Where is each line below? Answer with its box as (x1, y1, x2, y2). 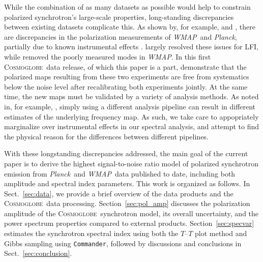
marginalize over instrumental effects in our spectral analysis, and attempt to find (4, 121, 259, 132)
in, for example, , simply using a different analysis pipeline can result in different (4, 101, 256, 111)
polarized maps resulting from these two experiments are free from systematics (4, 71, 249, 82)
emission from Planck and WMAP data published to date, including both (4, 168, 236, 179)
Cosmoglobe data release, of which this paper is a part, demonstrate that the (4, 61, 247, 72)
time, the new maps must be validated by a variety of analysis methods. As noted (4, 91, 259, 102)
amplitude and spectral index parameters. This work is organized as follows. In (4, 178, 250, 189)
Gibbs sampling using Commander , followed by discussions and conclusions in (4, 238, 242, 248)
